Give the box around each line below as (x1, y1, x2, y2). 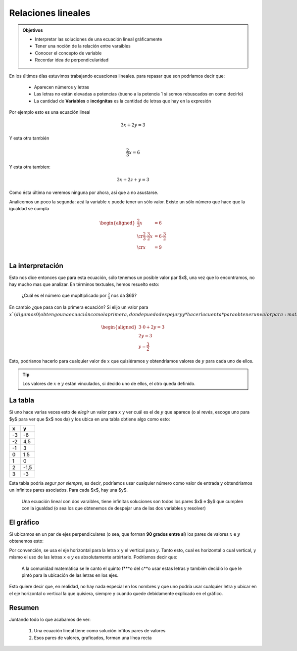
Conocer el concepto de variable (35, 50, 102, 56)
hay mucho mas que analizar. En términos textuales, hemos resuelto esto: (9, 281, 159, 287)
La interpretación (9, 261, 64, 270)
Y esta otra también (9, 135, 49, 141)
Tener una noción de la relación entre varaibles (35, 43, 131, 49)
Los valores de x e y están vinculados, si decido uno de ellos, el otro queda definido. (22, 381, 196, 387)
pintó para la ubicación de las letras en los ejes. (21, 572, 119, 578)
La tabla (9, 396, 35, 405)
